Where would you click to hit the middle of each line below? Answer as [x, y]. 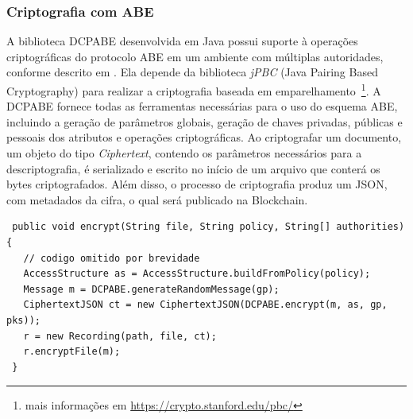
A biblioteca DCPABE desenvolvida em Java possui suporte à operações [182, 41]
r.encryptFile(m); [72, 352]
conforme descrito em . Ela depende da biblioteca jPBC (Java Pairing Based [192, 72]
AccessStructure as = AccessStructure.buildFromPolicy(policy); [197, 274]
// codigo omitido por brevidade [112, 258]
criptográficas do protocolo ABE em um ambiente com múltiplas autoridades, [195, 56]
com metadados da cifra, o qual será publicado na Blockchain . [157, 199]
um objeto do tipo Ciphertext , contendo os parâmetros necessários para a [184, 153]
